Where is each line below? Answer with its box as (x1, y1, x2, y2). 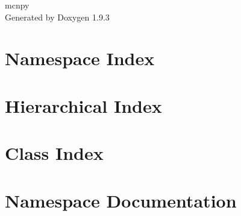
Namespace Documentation (5, 188, 237, 212)
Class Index (5, 141, 104, 165)
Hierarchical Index (5, 93, 162, 118)
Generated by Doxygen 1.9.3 (5, 10, 110, 23)
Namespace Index (5, 46, 155, 71)
